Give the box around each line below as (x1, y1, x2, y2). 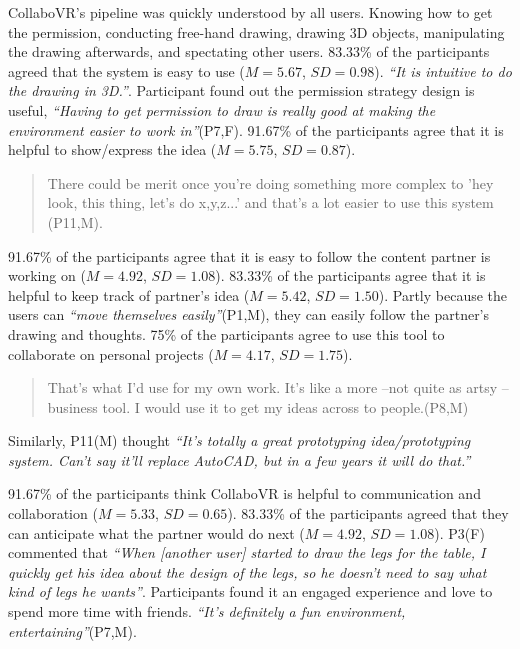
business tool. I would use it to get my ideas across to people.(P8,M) (47, 396, 469, 417)
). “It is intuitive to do (374, 60, 512, 81)
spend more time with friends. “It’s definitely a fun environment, (8, 601, 406, 622)
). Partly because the (378, 284, 508, 305)
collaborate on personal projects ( (8, 343, 214, 364)
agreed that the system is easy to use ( (8, 60, 245, 81)
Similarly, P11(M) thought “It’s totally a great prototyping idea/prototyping (8, 430, 471, 451)
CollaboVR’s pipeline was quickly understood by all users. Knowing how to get (8, 2, 493, 22)
